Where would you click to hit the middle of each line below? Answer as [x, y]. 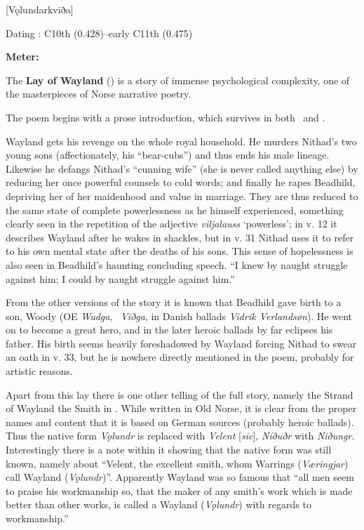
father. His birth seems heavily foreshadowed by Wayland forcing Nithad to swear [181, 343]
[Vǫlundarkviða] [40, 9]
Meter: [22, 57]
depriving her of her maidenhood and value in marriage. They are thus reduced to [182, 196]
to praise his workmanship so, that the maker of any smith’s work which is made [179, 490]
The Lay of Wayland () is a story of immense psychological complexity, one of [178, 80]
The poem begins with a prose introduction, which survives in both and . [166, 117]
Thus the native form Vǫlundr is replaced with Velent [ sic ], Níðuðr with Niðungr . [180, 436]
